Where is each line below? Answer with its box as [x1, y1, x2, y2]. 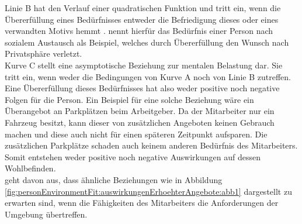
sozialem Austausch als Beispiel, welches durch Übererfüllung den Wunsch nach [5, 36, 289, 48]
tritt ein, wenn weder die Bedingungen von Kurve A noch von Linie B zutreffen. [5, 70, 291, 82]
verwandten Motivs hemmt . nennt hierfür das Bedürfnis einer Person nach [5, 25, 273, 37]
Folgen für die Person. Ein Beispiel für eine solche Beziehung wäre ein [5, 93, 254, 105]
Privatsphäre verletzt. [5, 47, 82, 60]
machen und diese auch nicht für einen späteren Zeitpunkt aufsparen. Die [5, 127, 268, 140]
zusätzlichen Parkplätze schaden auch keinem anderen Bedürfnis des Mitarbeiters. [5, 139, 298, 151]
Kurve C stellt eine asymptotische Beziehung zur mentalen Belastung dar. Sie [5, 58, 283, 71]
